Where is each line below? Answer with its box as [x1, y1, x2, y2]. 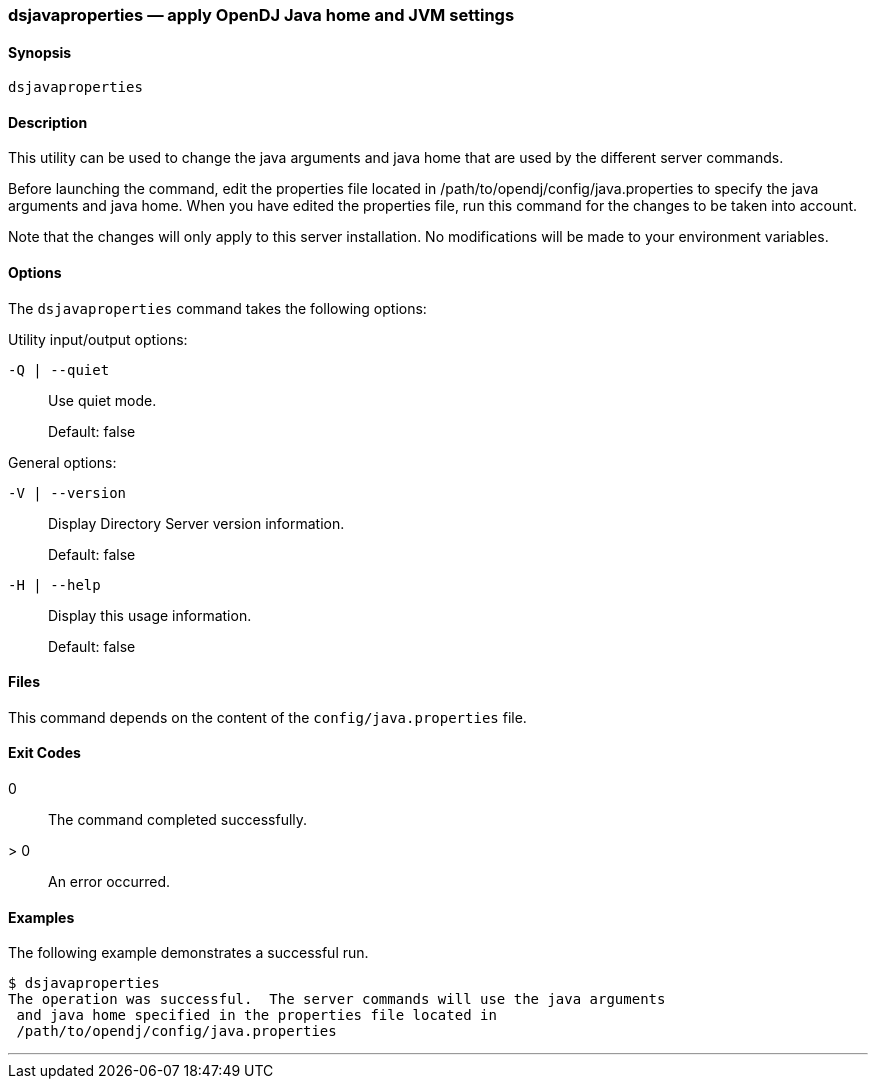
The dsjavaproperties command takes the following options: [8, 299, 427, 317]
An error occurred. [48, 873, 171, 891]
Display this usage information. [48, 606, 252, 624]
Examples [8, 908, 75, 926]
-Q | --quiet [8, 361, 110, 378]
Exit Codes [8, 744, 81, 762]
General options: [8, 453, 117, 471]
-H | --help [8, 576, 101, 593]
